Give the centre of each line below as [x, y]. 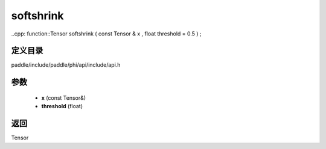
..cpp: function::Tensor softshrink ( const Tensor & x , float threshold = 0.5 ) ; [106, 34]
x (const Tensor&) [64, 98]
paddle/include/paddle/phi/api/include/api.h [66, 65]
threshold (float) [62, 106]
